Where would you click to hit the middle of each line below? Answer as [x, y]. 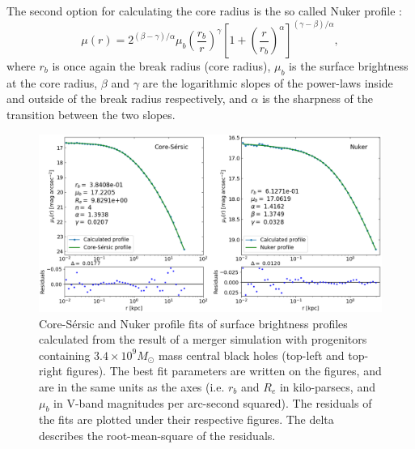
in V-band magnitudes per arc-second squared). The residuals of [213, 402]
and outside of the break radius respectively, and [127, 98]
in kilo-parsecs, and [327, 387]
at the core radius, [52, 82]
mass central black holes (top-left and [251, 355]
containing [65, 355]
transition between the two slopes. [91, 115]
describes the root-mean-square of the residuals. [157, 436]
